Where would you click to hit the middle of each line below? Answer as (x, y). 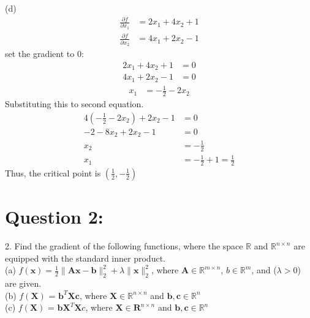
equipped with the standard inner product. (85, 258)
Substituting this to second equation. (74, 104)
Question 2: (54, 217)
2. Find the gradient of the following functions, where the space (124, 246)
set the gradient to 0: (44, 54)
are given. (23, 283)
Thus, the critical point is (53, 172)
